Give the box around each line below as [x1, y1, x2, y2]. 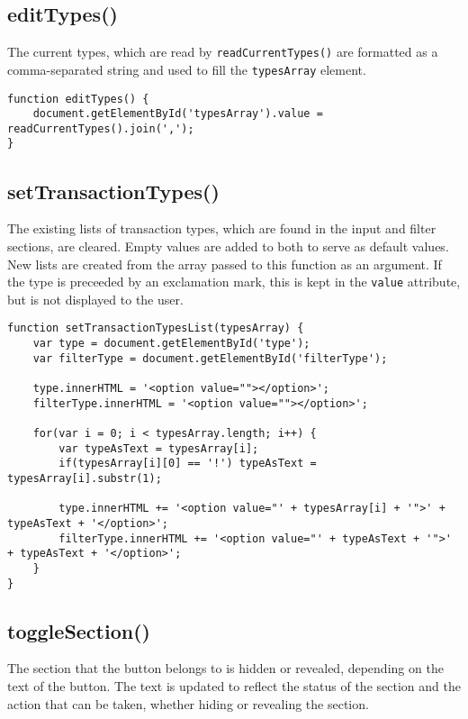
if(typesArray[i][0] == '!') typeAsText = [58, 457, 317, 470]
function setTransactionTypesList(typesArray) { [7, 322, 304, 335]
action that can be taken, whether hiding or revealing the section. [7, 694, 369, 713]
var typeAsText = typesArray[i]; [58, 441, 259, 455]
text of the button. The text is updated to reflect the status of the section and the [7, 676, 461, 695]
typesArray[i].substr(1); [7, 471, 162, 485]
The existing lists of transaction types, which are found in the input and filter [7, 219, 436, 238]
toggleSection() [7, 616, 150, 644]
